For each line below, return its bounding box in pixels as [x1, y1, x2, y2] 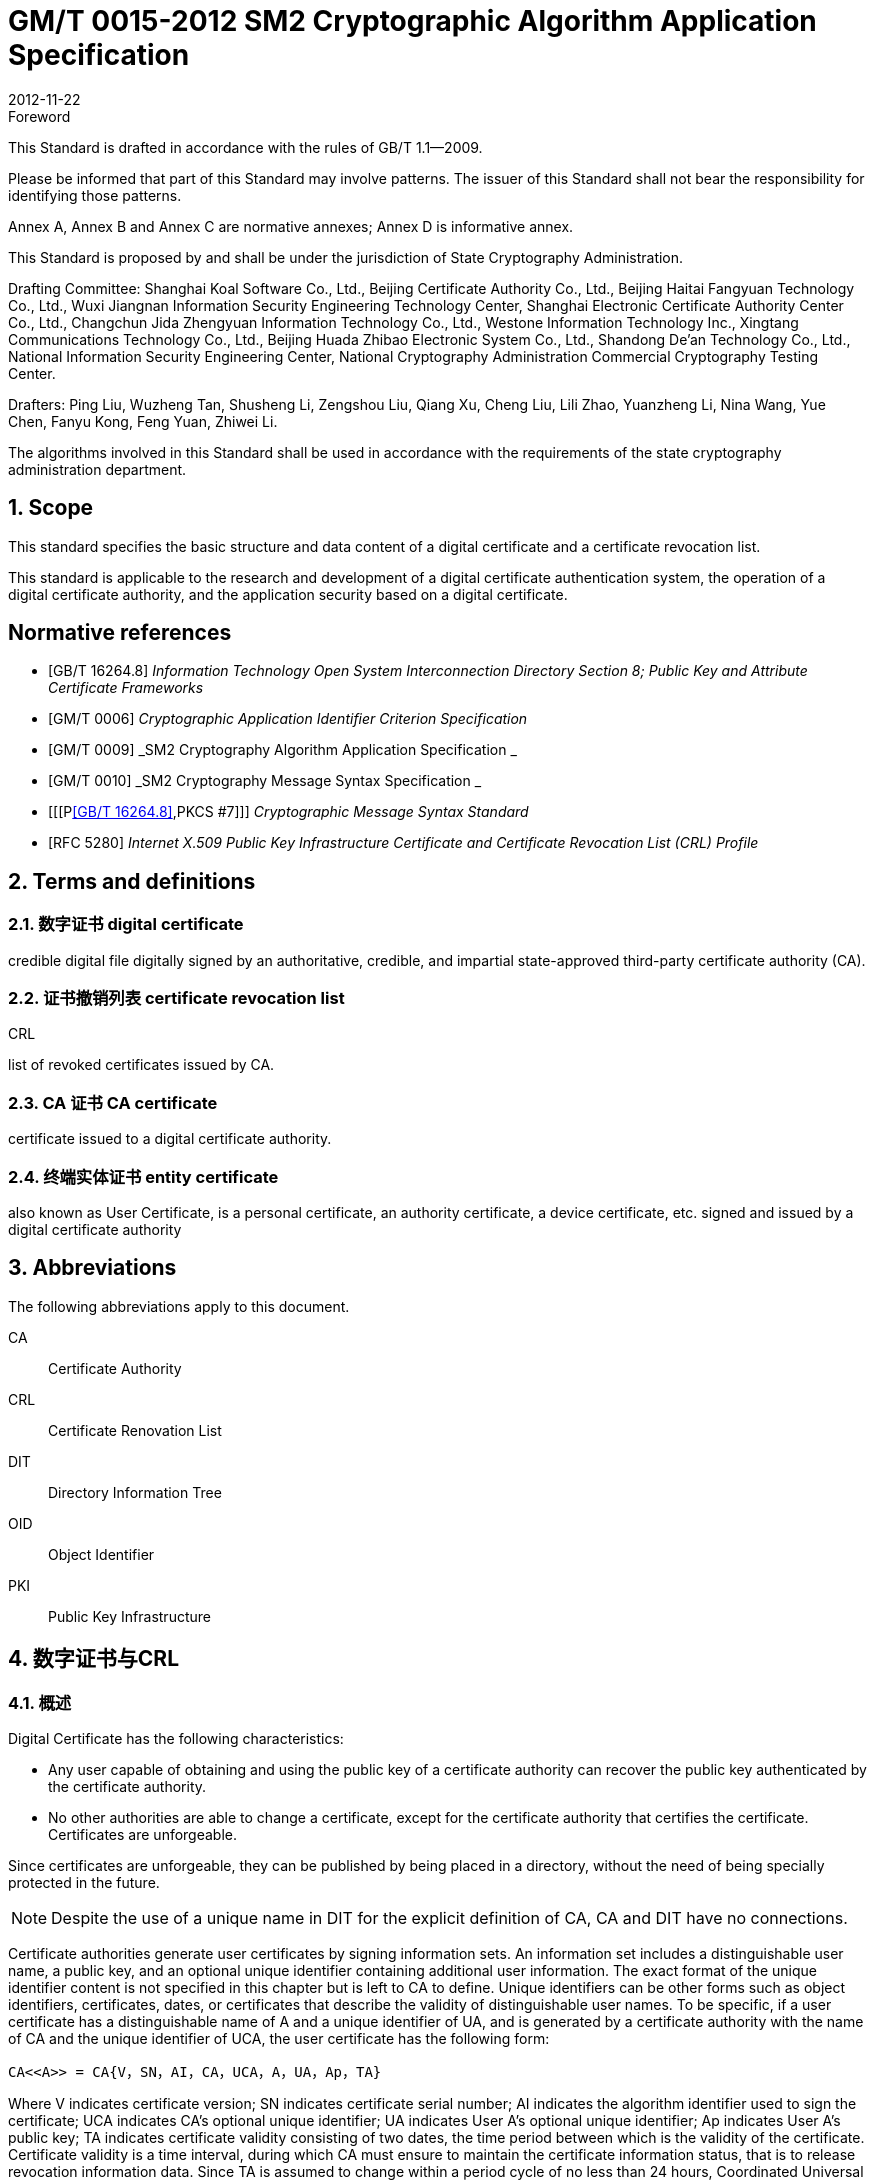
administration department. [8, 460, 187, 478]
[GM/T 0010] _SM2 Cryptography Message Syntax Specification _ [48, 772, 482, 790]
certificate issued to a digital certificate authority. [8, 1130, 332, 1148]
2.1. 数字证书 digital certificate [8, 914, 244, 935]
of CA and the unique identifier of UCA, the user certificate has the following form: [8, 2029, 550, 2047]
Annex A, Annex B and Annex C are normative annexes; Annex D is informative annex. [8, 217, 574, 235]
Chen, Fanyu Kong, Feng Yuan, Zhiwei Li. [8, 412, 278, 430]
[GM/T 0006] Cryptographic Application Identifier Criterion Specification [48, 710, 528, 728]
